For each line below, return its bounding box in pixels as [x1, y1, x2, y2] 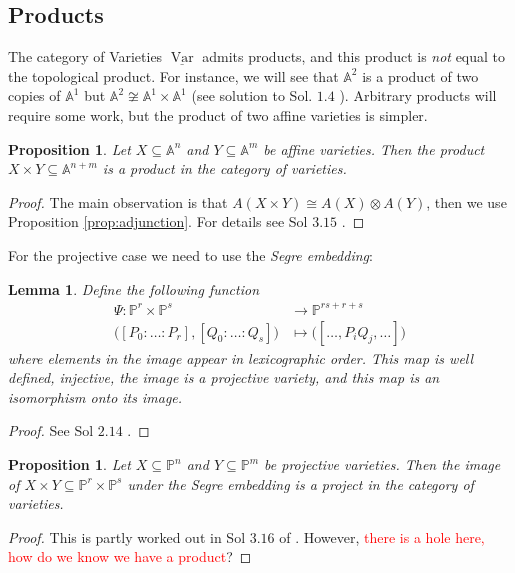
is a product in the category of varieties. [102, 158, 347, 179]
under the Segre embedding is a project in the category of [127, 473, 474, 494]
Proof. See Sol [8, 420, 94, 441]
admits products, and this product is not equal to [202, 46, 506, 67]
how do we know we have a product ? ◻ [8, 546, 252, 567]
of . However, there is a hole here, [279, 526, 485, 547]
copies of [8, 85, 61, 106]
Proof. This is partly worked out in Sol [8, 526, 246, 547]
